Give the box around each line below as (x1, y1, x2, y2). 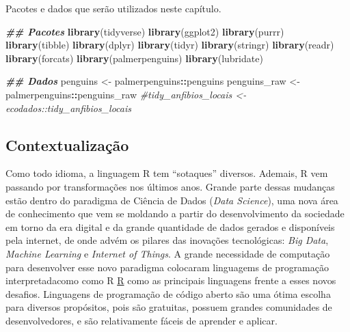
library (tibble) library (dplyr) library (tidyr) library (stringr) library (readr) (5, 38, 334, 52)
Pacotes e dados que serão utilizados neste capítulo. (5, 1, 221, 15)
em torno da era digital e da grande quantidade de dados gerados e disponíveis (5, 219, 335, 234)
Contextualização (5, 134, 129, 155)
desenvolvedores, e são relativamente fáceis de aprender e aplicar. (5, 313, 278, 327)
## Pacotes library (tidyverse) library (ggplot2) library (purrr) (5, 24, 284, 38)
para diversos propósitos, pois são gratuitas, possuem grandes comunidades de (5, 300, 332, 314)
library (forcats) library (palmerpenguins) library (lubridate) (5, 51, 263, 65)
